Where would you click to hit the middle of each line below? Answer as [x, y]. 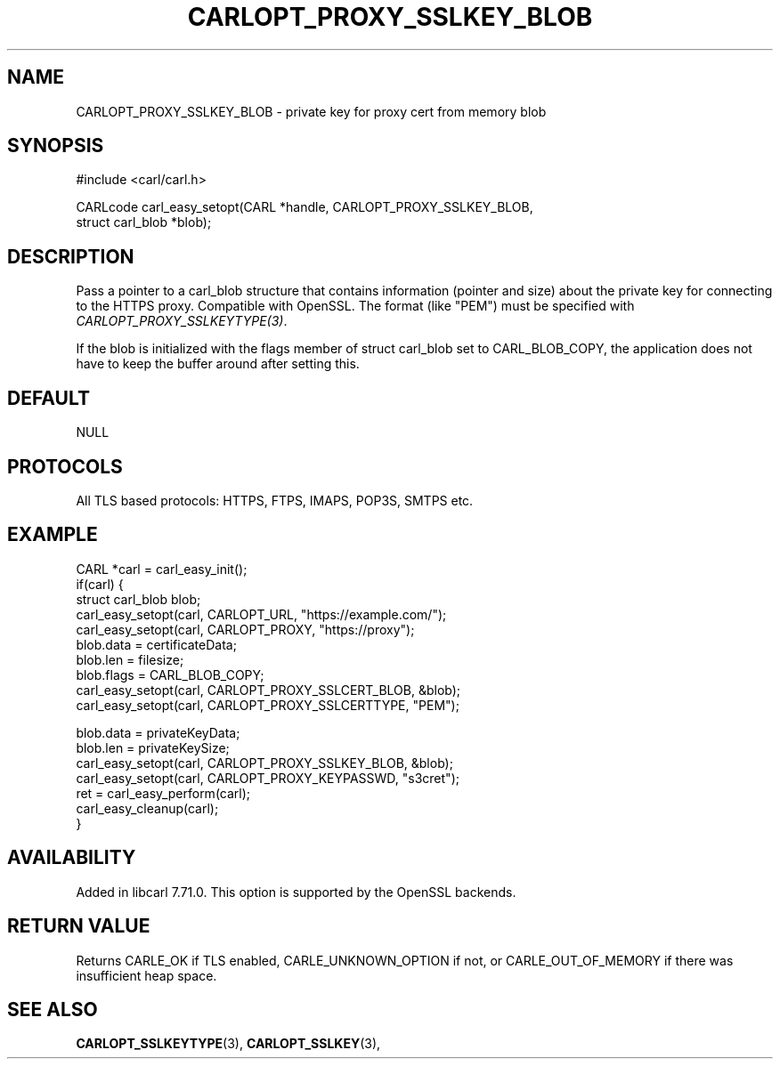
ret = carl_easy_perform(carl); [163, 793]
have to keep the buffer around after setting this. [218, 364]
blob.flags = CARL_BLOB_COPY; [170, 674]
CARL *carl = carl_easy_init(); [162, 569]
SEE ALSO [53, 1009]
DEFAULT [49, 398]
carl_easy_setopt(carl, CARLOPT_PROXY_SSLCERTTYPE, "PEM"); [268, 705]
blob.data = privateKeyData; [158, 732]
